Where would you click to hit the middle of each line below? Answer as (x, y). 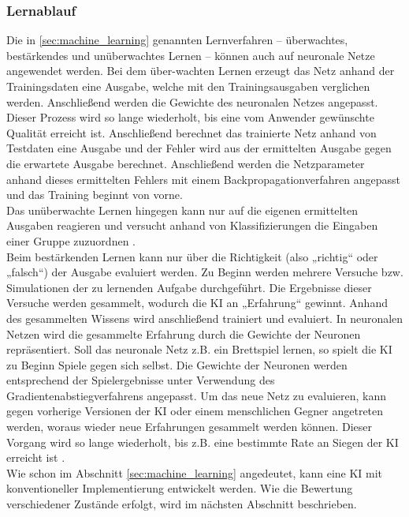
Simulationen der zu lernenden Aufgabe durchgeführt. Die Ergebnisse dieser (189, 287)
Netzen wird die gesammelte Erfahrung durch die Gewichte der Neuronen (184, 333)
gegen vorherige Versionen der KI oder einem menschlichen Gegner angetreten (195, 411)
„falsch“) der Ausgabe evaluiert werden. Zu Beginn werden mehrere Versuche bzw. (205, 272)
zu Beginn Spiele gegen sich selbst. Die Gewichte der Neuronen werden (177, 364)
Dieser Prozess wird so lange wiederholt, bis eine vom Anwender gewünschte (190, 117)
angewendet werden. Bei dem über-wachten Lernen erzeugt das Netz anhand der (201, 71)
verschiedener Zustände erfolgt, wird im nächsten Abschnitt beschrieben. (182, 504)
